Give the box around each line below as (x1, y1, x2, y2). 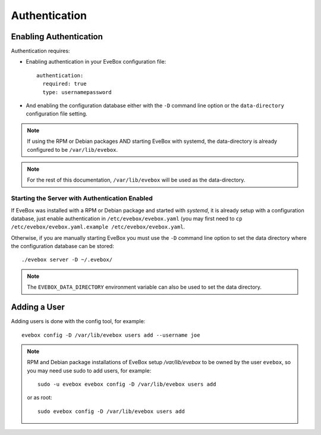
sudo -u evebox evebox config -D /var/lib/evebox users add (37, 381, 216, 388)
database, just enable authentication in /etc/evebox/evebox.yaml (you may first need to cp (11, 215, 243, 222)
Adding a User (11, 302, 65, 312)
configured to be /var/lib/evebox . (27, 146, 118, 153)
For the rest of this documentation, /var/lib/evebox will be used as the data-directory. (27, 176, 246, 184)
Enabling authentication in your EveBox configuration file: (26, 58, 166, 65)
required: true (42, 80, 87, 87)
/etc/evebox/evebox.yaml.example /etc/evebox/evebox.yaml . (11, 223, 185, 230)
